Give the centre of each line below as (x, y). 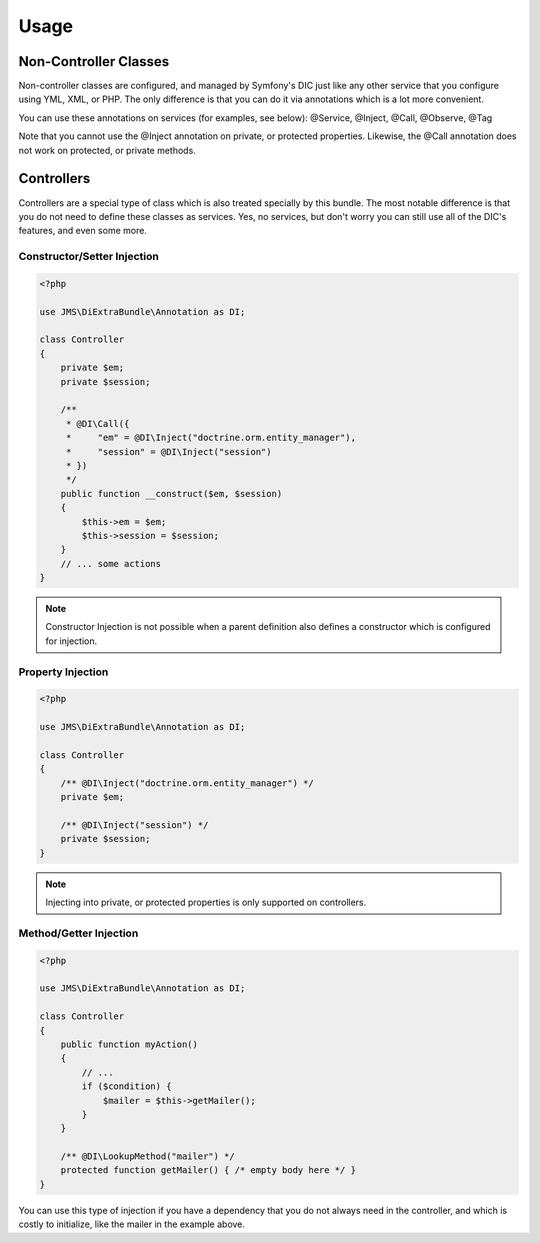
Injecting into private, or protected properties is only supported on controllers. (206, 902)
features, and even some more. (82, 231)
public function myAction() (129, 1044)
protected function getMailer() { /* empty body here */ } (208, 1170)
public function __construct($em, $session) (171, 493)
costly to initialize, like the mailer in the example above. (131, 1224)
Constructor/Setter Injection (88, 257)
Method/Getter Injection (78, 933)
